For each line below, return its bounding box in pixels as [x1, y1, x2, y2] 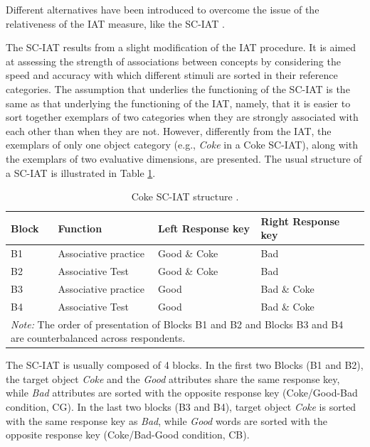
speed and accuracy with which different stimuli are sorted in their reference [6, 68, 338, 82]
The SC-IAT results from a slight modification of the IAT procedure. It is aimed [6, 40, 356, 55]
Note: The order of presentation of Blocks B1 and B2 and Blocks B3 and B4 [11, 316, 344, 331]
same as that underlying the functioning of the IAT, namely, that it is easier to [6, 95, 351, 110]
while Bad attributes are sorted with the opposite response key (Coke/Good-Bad [6, 385, 358, 400]
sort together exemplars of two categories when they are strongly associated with [6, 109, 359, 124]
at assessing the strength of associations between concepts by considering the [6, 53, 341, 68]
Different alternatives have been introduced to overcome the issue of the [6, 2, 319, 16]
